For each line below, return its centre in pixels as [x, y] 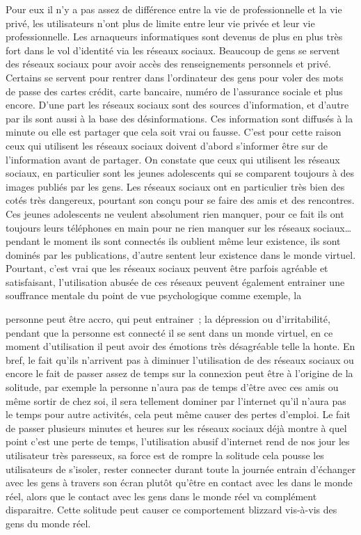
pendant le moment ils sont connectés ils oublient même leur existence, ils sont [173, 241]
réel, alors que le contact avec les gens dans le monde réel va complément [161, 496]
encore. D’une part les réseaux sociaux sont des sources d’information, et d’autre [177, 105]
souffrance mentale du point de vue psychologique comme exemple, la [154, 295]
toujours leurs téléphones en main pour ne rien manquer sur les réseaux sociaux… [179, 227]
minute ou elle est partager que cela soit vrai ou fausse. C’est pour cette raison [174, 132]
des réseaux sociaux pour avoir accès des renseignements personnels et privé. [168, 64]
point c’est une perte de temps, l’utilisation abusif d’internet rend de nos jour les [178, 441]
